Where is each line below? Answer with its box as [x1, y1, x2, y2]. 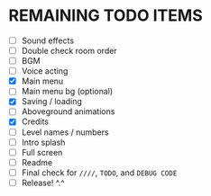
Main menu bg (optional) [21, 86, 114, 97]
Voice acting [21, 66, 69, 76]
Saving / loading [21, 96, 83, 107]
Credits [21, 116, 50, 127]
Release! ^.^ [21, 177, 65, 188]
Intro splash [21, 137, 66, 147]
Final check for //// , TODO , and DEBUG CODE [21, 167, 178, 178]
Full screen [21, 147, 63, 157]
